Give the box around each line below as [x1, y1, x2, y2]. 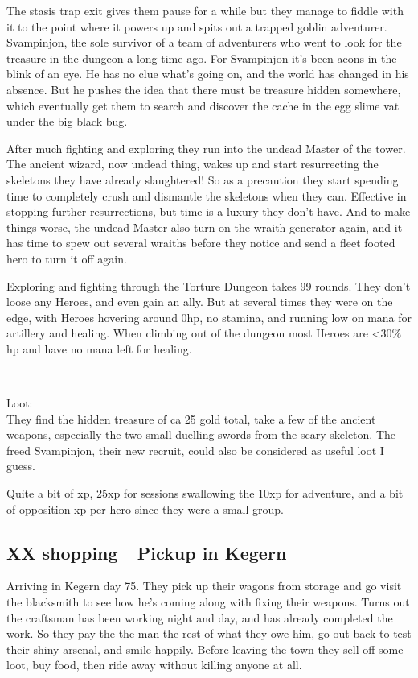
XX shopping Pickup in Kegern [6, 540, 287, 564]
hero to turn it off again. [6, 250, 127, 267]
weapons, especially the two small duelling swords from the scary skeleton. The [6, 426, 395, 443]
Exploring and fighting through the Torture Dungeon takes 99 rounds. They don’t [6, 277, 411, 294]
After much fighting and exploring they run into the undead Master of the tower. [6, 139, 406, 156]
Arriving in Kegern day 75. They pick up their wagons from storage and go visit [6, 577, 402, 594]
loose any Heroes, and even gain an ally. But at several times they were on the [6, 293, 393, 310]
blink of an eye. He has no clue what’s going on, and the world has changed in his [6, 65, 409, 82]
